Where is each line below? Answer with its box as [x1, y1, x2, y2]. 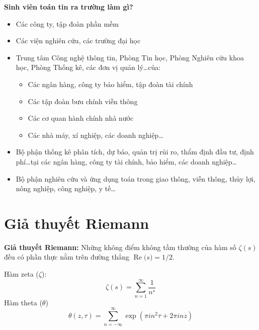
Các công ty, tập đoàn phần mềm [16, 18, 119, 29]
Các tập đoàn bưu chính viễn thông [28, 96, 138, 106]
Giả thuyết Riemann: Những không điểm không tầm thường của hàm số [4, 241, 236, 252]
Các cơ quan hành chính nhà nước [28, 113, 134, 123]
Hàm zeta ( [4, 269, 39, 279]
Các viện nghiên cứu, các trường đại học [16, 35, 141, 46]
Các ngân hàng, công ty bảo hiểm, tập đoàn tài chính [28, 78, 193, 89]
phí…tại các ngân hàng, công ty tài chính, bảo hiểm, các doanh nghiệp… [16, 156, 237, 167]
